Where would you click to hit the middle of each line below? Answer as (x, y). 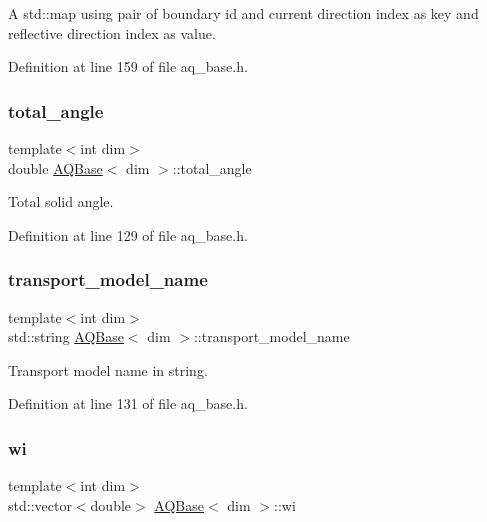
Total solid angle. (61, 201)
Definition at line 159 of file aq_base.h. (128, 66)
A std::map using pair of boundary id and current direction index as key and (243, 13)
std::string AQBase (66, 336)
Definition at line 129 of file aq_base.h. (128, 234)
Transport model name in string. (108, 369)
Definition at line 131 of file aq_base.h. (128, 403)
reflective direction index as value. (112, 32)
